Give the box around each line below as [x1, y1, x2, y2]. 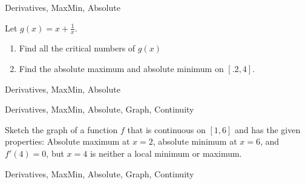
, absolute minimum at [152, 135, 237, 148]
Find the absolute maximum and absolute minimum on [19, 62, 224, 75]
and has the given [235, 123, 301, 136]
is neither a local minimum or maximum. [90, 146, 242, 159]
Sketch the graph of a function [5, 123, 118, 136]
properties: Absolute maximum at [5, 135, 130, 148]
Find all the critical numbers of [19, 42, 136, 54]
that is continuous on [127, 123, 206, 136]
